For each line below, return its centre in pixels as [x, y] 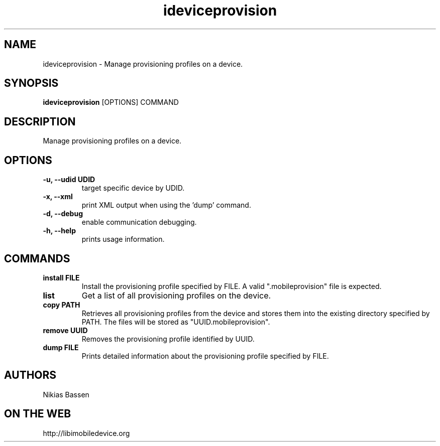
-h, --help [59, 231]
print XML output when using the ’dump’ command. [166, 205]
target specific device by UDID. [133, 188]
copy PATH [62, 305]
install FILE [61, 277]
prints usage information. [123, 239]
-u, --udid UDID [69, 180]
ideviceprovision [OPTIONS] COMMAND [111, 102]
